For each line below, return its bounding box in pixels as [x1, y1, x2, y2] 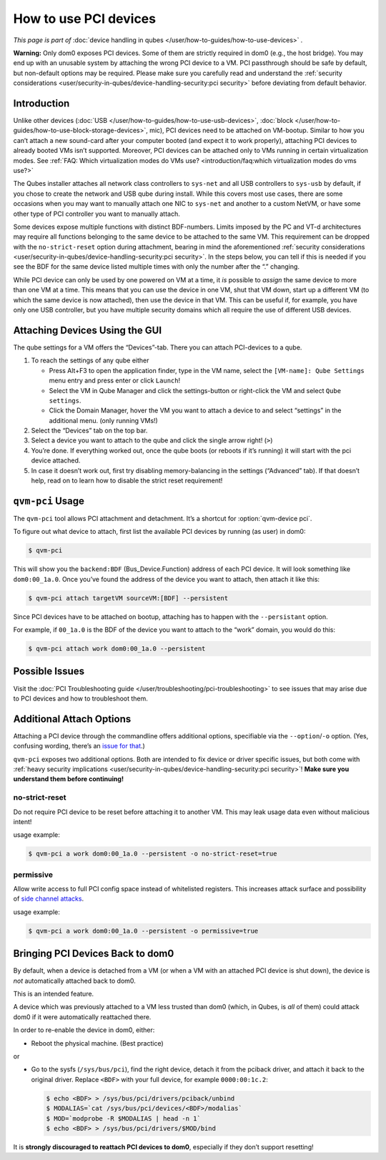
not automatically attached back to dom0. [13, 976, 136, 985]
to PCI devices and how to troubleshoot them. [13, 694, 148, 703]
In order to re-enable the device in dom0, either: [13, 1026, 155, 1034]
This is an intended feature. [13, 990, 94, 998]
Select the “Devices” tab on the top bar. [31, 426, 148, 435]
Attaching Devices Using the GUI [13, 324, 162, 336]
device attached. [31, 456, 81, 465]
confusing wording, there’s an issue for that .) [13, 742, 146, 750]
